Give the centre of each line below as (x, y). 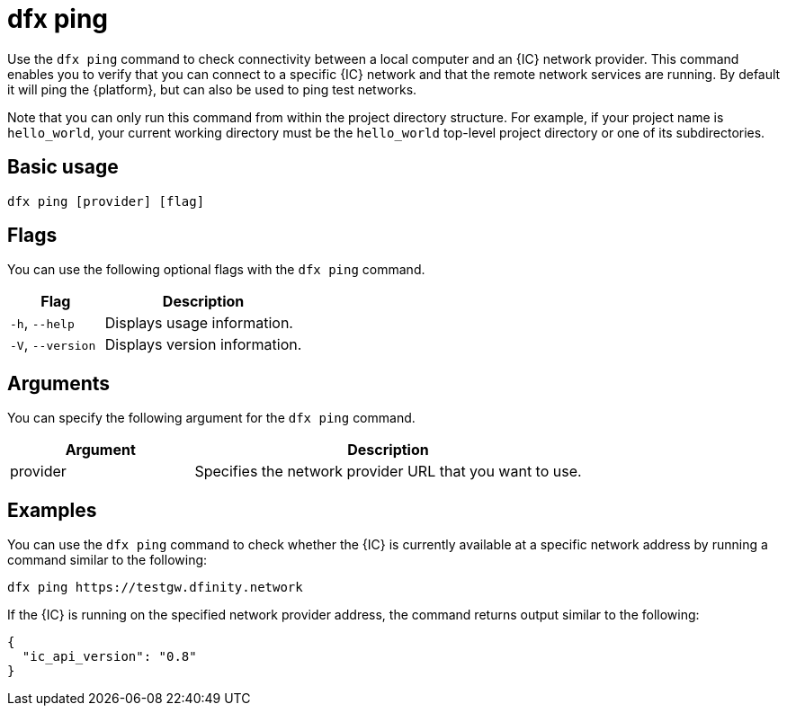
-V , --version (53, 345)
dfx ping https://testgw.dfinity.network (155, 588)
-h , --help (42, 323)
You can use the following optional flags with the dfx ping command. (216, 270)
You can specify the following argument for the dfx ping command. (211, 418)
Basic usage (63, 167)
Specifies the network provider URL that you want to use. (388, 472)
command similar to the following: (107, 560)
